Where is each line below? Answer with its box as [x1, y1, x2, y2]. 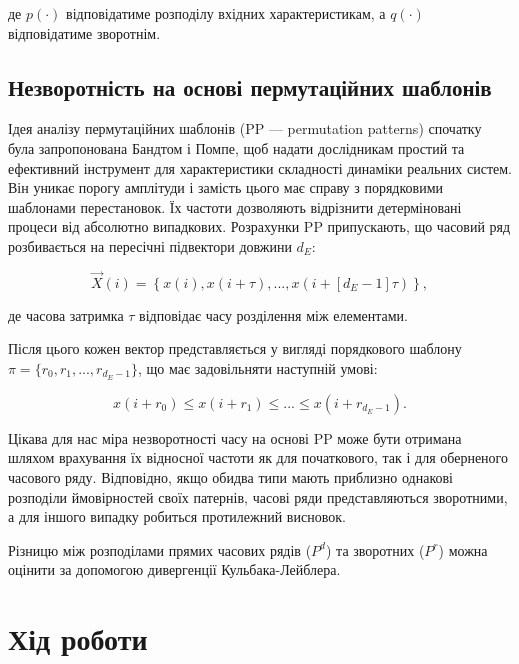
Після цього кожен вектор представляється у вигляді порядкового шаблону [8, 338, 462, 359]
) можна [438, 539, 488, 560]
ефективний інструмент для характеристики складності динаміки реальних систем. [8, 157, 513, 178]
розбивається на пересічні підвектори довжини [8, 235, 292, 256]
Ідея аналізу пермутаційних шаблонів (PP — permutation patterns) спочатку [8, 118, 482, 139]
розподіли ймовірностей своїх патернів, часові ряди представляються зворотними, [8, 486, 508, 507]
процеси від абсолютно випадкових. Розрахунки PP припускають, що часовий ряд [8, 216, 511, 237]
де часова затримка [8, 304, 124, 325]
